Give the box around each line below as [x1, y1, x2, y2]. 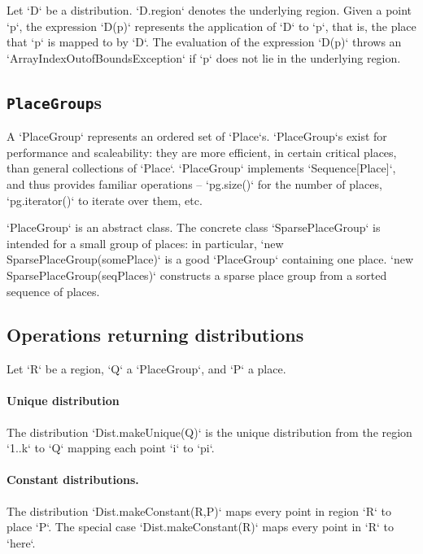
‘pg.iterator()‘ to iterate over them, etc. [7, 191, 203, 208]
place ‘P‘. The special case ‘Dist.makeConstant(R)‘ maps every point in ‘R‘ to [7, 518, 394, 535]
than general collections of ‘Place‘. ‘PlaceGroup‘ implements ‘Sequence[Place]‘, [7, 159, 396, 177]
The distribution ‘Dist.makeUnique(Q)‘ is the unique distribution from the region [7, 423, 412, 440]
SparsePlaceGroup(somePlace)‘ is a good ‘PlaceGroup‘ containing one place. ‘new [7, 251, 414, 268]
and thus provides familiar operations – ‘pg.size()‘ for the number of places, [7, 175, 382, 192]
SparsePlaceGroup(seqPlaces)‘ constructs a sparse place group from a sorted [7, 266, 387, 283]
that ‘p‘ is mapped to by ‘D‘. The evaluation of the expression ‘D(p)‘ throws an [7, 33, 402, 50]
